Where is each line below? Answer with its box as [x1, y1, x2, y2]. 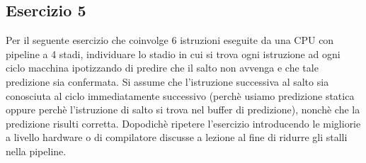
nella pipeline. [6, 143, 67, 158]
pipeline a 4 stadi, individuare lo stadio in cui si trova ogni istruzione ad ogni [6, 46, 341, 61]
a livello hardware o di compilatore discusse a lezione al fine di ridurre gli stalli [6, 130, 348, 145]
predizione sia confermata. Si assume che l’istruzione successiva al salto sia [6, 74, 329, 89]
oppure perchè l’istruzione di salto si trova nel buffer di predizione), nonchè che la [6, 102, 360, 117]
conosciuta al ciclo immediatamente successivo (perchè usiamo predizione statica [6, 88, 355, 103]
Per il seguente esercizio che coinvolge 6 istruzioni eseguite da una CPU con [6, 33, 334, 47]
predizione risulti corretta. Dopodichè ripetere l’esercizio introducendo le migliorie [6, 116, 361, 130]
